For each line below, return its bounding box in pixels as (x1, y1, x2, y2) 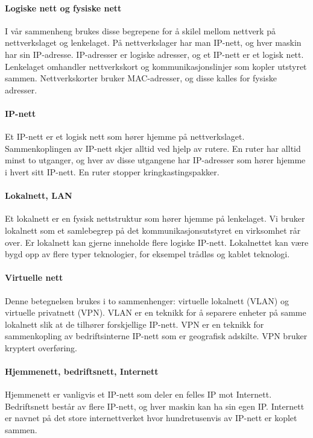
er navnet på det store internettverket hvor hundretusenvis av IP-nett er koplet (5, 411, 297, 424)
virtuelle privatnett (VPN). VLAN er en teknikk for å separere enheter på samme (5, 306, 306, 319)
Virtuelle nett (5, 271, 63, 284)
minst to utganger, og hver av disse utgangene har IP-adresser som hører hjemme (5, 154, 306, 166)
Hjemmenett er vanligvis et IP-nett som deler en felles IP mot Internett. (5, 388, 272, 401)
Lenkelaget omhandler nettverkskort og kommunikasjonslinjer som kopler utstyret (5, 60, 307, 72)
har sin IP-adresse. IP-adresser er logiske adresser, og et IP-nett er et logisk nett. (5, 48, 304, 60)
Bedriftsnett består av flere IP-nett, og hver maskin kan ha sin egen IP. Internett (5, 399, 305, 412)
